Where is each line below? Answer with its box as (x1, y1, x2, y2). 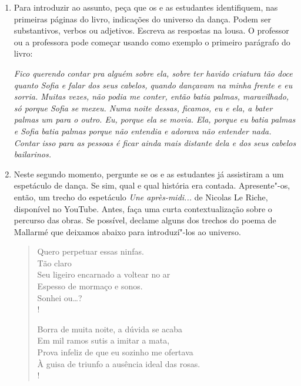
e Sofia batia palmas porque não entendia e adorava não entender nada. (14, 124, 272, 137)
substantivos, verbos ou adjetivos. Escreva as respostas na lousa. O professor (14, 24, 289, 37)
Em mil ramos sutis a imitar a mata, (37, 334, 170, 347)
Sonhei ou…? (37, 291, 82, 303)
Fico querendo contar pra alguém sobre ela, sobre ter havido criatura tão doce (14, 67, 293, 79)
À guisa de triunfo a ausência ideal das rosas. (37, 357, 200, 369)
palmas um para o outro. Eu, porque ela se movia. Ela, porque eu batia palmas (14, 113, 296, 126)
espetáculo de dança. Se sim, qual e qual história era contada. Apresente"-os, (14, 179, 290, 192)
